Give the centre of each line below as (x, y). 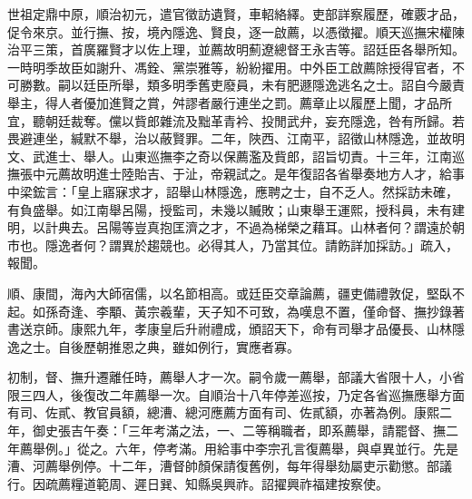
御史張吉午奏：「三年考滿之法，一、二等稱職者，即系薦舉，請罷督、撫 (239, 431)
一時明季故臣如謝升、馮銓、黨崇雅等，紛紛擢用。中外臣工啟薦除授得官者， (230, 67)
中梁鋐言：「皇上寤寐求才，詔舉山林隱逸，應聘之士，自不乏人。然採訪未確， (233, 191)
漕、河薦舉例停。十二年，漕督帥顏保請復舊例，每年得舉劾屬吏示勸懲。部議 (230, 466)
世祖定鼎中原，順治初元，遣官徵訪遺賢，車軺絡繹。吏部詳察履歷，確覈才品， (236, 14)
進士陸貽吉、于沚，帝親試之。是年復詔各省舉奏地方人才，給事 (280, 174)
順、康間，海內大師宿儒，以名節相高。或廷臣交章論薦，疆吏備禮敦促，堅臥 (230, 293)
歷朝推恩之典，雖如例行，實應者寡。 (191, 346)
